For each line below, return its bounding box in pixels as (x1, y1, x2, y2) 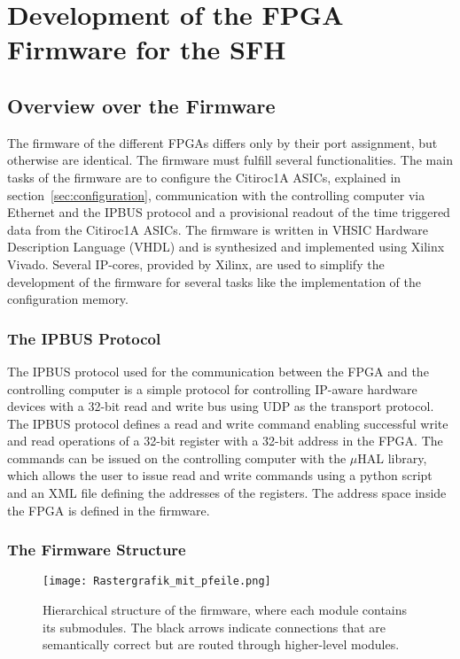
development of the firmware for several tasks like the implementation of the (7, 272, 422, 291)
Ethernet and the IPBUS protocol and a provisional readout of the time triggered (7, 203, 450, 221)
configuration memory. (7, 290, 129, 308)
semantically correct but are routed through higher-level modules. (43, 635, 400, 654)
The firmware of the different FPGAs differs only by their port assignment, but (7, 133, 438, 151)
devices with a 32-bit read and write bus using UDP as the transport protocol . (7, 397, 434, 415)
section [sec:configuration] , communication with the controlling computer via (7, 185, 425, 204)
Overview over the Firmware (7, 91, 276, 119)
